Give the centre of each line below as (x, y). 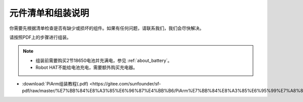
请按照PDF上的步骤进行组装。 (40, 37)
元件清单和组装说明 (49, 13)
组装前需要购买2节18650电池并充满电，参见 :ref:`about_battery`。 (104, 60)
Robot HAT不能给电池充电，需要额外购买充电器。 (87, 67)
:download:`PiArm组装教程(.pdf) (55, 83)
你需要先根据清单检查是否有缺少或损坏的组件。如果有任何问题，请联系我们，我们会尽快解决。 (107, 28)
